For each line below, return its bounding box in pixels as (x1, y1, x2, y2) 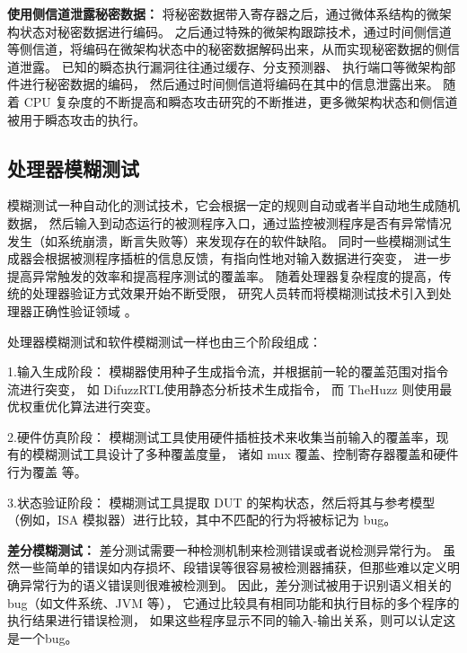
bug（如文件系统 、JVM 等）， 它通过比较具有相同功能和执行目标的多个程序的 (7, 593, 460, 612)
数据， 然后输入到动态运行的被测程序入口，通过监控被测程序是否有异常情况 (7, 213, 452, 232)
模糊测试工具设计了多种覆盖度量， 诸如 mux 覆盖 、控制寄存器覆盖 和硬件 (31, 445, 459, 463)
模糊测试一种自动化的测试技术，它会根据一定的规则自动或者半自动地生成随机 (7, 196, 460, 215)
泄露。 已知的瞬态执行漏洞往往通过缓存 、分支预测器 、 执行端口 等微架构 (19, 57, 444, 75)
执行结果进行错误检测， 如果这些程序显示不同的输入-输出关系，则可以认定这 (7, 611, 456, 630)
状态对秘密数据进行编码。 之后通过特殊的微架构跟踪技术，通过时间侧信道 (19, 22, 452, 40)
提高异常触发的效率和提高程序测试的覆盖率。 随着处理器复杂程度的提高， (7, 266, 439, 285)
